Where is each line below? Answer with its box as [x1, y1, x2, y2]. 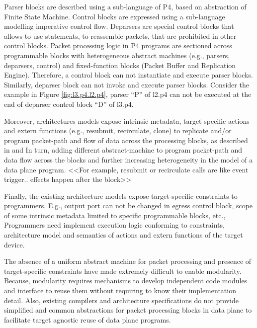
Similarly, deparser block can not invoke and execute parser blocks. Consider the [4, 79, 249, 89]
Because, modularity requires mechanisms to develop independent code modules [4, 275, 248, 286]
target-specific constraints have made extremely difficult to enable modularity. [4, 265, 242, 276]
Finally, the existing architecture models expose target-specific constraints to [4, 190, 238, 201]
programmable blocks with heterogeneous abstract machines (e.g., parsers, [4, 50, 230, 60]
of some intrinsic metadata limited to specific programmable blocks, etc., [4, 210, 226, 220]
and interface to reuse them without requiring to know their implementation [4, 285, 236, 296]
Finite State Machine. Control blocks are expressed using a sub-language [4, 11, 225, 21]
